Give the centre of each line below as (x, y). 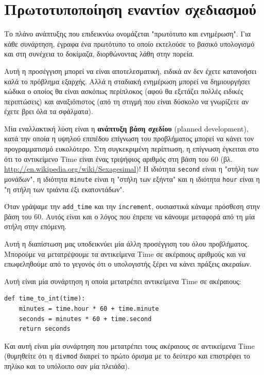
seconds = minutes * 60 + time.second (85, 319)
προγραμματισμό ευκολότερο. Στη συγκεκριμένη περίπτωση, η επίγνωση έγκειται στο (131, 149)
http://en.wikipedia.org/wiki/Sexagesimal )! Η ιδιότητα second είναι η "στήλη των (131, 169)
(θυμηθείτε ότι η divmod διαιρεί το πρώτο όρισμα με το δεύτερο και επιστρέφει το (127, 356)
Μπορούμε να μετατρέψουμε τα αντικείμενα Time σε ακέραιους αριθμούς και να (125, 254)
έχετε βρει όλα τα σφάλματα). (49, 111)
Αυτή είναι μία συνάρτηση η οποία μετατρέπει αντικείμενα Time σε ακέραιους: (123, 281)
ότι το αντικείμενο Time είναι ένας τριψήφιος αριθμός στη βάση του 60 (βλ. (118, 158)
